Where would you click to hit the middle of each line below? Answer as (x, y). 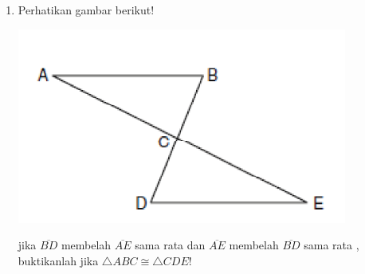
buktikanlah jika (58, 260)
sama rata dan (170, 245)
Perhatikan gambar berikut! (86, 10)
